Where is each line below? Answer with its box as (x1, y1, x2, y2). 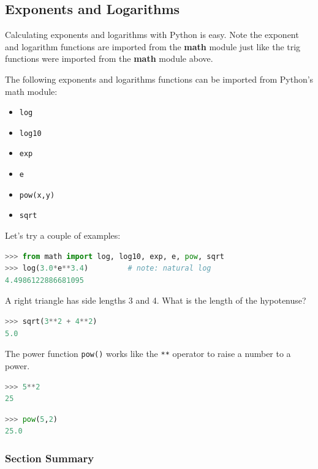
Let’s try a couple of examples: (5, 229, 121, 242)
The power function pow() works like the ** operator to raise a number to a (5, 347, 291, 360)
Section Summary (5, 450, 94, 465)
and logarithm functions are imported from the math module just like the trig (5, 40, 301, 53)
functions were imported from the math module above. (5, 52, 213, 65)
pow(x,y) (19, 190, 55, 200)
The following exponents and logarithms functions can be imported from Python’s (5, 72, 314, 85)
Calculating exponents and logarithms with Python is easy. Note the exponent (5, 28, 299, 41)
